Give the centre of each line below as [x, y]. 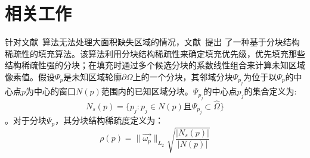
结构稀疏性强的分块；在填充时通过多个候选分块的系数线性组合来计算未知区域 [155, 65]
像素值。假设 [30, 76]
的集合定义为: [270, 91]
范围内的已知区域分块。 [147, 91]
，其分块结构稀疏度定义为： [109, 120]
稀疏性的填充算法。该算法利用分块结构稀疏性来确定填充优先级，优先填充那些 [155, 53]
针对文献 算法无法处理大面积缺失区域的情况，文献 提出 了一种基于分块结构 [152, 42]
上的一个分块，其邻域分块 [183, 76]
